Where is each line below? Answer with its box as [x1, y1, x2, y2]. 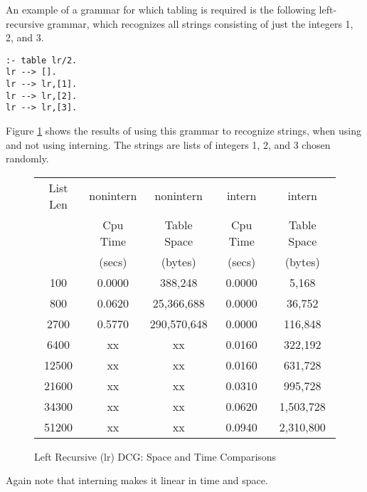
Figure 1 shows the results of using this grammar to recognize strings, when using [6, 123, 362, 138]
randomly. [6, 151, 49, 166]
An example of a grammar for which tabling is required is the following [6, 2, 316, 16]
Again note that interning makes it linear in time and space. [6, 473, 268, 488]
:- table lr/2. [6, 55, 78, 66]
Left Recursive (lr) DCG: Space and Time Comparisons [34, 449, 277, 464]
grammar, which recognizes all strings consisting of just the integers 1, [47, 16, 353, 31]
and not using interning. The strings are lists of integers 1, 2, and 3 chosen [6, 137, 331, 152]
